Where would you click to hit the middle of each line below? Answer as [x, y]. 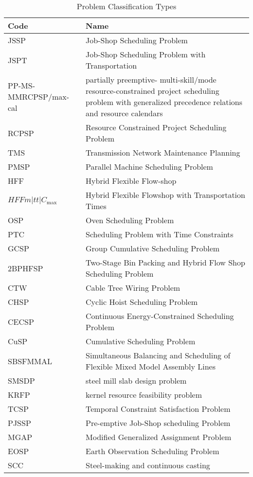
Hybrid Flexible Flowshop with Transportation [165, 195]
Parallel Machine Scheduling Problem [149, 167]
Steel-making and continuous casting [148, 465]
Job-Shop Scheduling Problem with [146, 54]
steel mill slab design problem [136, 380]
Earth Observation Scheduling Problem [153, 451]
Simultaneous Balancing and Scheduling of [158, 355]
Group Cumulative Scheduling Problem [153, 248]
